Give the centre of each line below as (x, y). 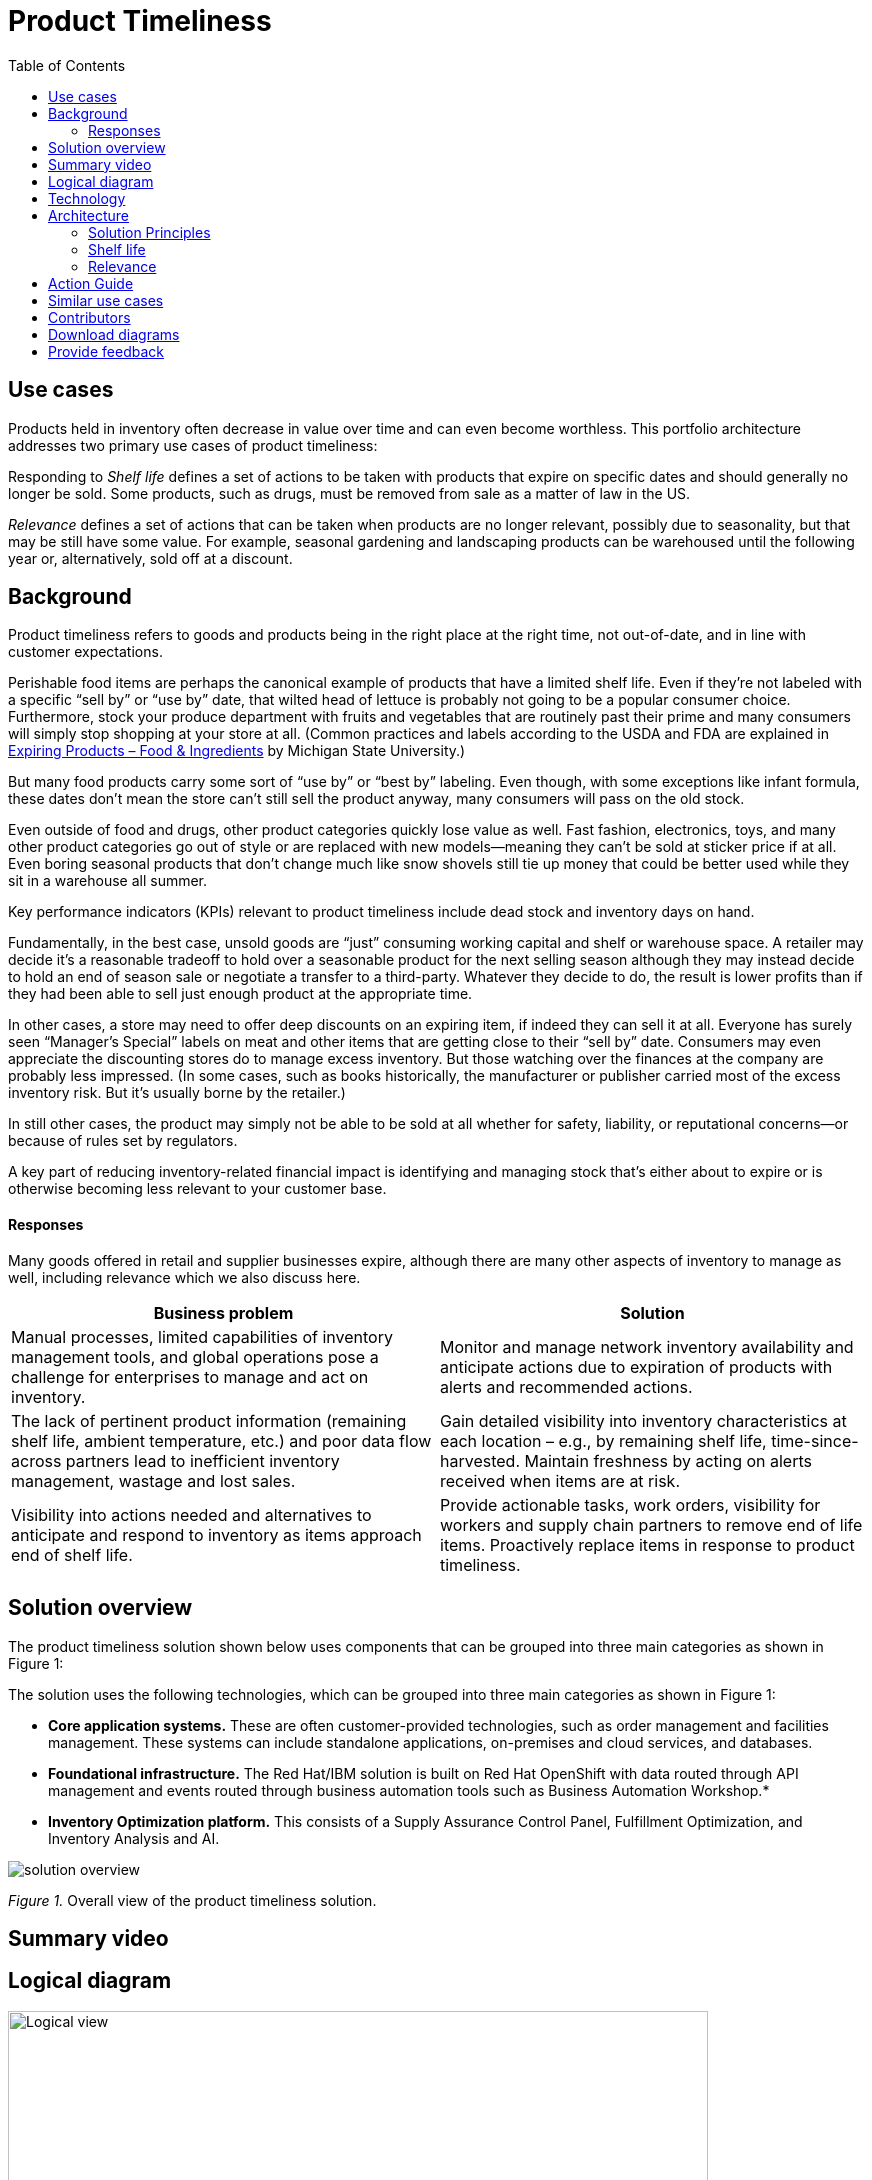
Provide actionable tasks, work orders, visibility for (630, 1504)
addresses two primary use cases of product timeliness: (193, 445)
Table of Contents (67, 65)
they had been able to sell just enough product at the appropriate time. (240, 994)
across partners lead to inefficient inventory (175, 1460)
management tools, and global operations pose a (195, 1356)
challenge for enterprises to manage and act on (190, 1376)
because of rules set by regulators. (123, 1141)
